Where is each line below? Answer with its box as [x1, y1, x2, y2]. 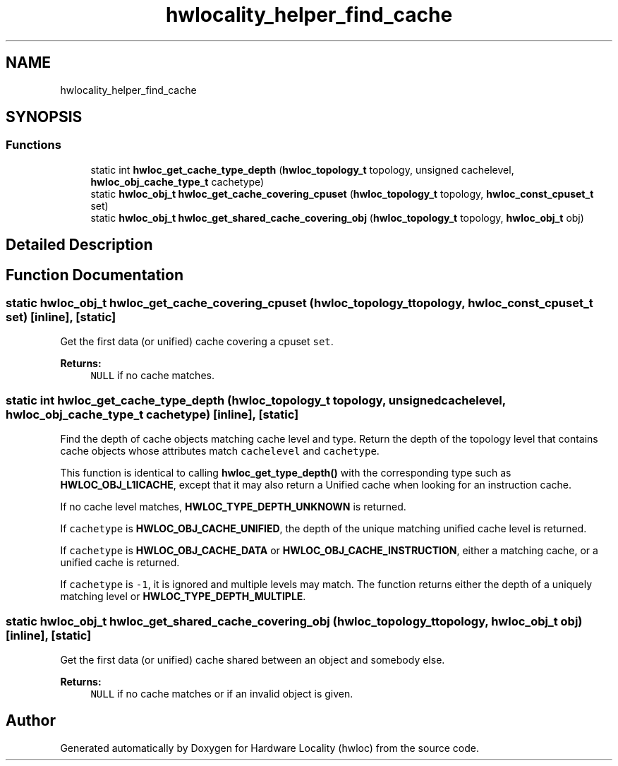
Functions [6, 138, 61, 152]
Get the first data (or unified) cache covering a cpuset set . [60, 335, 334, 348]
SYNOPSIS [6, 108, 83, 126]
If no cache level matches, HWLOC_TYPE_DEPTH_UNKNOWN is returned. [60, 501, 406, 513]
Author [6, 712, 56, 730]
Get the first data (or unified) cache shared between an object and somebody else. [60, 653, 445, 666]
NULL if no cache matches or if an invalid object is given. [90, 687, 353, 700]
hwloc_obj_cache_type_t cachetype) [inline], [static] [6, 407, 299, 421]
